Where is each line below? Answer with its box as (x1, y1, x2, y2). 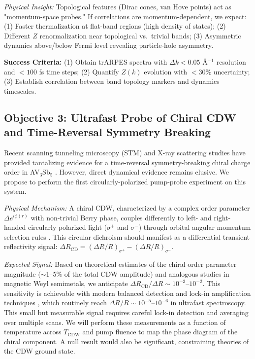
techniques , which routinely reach (4, 297, 107, 308)
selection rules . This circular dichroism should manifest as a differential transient (4, 231, 250, 242)
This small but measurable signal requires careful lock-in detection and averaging (4, 307, 249, 318)
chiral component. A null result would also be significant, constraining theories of (4, 336, 249, 346)
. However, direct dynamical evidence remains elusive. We (55, 167, 229, 177)
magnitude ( (4, 268, 41, 279)
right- (214, 212, 231, 222)
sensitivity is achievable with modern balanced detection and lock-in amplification (4, 287, 251, 298)
